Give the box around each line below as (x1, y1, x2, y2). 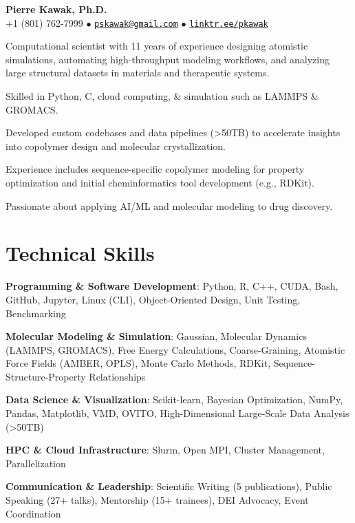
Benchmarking (6, 306, 66, 320)
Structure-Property (6, 369, 86, 383)
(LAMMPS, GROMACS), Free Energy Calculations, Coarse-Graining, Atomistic (6, 342, 345, 356)
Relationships (89, 369, 146, 383)
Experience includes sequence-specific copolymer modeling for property (6, 162, 305, 176)
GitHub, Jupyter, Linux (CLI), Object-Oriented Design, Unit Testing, (6, 292, 301, 306)
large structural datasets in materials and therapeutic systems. (6, 65, 270, 80)
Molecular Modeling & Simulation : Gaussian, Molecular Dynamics (6, 329, 307, 343)
